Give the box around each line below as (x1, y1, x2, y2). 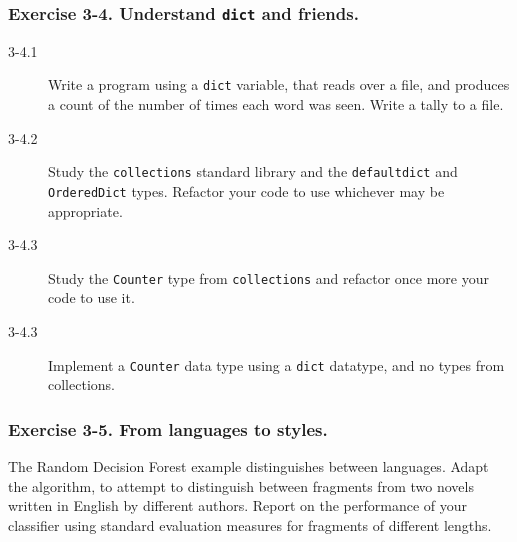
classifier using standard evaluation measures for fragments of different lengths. (8, 514, 492, 535)
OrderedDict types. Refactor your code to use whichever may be (48, 180, 445, 201)
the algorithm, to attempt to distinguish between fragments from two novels (8, 475, 474, 496)
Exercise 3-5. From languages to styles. (8, 416, 328, 441)
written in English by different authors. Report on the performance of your (8, 495, 467, 516)
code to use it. (48, 287, 135, 308)
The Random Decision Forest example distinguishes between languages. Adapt (8, 456, 489, 477)
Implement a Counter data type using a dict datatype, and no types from (48, 354, 505, 375)
